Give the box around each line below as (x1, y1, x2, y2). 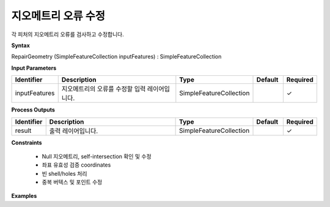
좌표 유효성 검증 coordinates (42, 161, 111, 168)
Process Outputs (11, 106, 55, 113)
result (15, 126, 32, 135)
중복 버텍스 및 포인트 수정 (42, 178, 103, 186)
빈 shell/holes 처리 (42, 170, 87, 177)
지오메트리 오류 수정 (11, 9, 106, 23)
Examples (11, 192, 37, 200)
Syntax (11, 42, 30, 49)
